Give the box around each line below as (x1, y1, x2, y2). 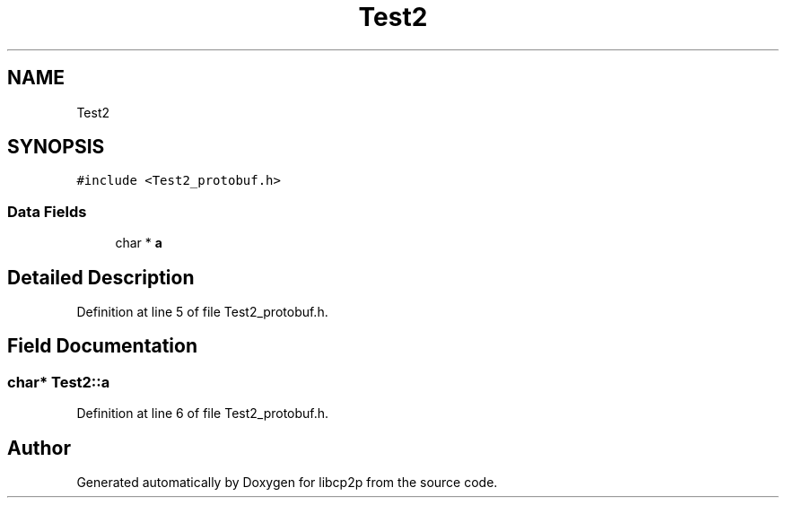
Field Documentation (7, 335, 197, 358)
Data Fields (7, 202, 87, 221)
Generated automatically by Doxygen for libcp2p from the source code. (76, 475, 498, 491)
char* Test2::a (7, 372, 110, 391)
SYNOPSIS (7, 135, 105, 159)
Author (7, 436, 71, 459)
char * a (115, 235, 162, 251)
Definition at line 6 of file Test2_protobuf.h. (76, 405, 329, 422)
